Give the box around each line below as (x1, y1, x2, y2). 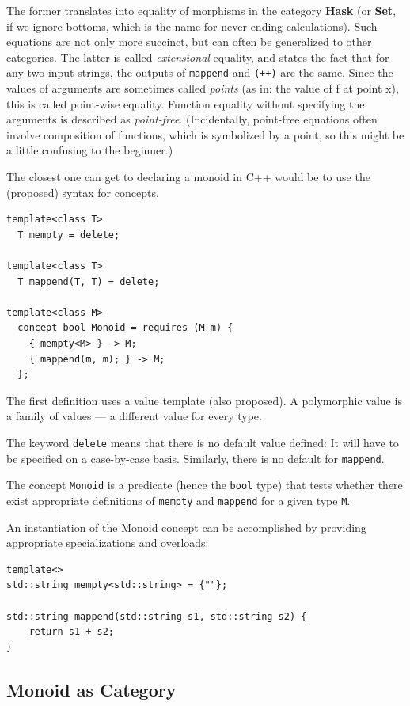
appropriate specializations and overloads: (6, 534, 209, 551)
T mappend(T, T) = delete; (17, 275, 160, 287)
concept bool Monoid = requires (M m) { (17, 322, 233, 334)
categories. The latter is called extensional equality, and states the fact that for (6, 48, 389, 65)
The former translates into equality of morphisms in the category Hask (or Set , (6, 2, 397, 18)
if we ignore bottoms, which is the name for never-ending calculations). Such (6, 17, 378, 34)
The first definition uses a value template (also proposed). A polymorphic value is (6, 392, 402, 408)
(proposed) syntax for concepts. (6, 184, 159, 200)
